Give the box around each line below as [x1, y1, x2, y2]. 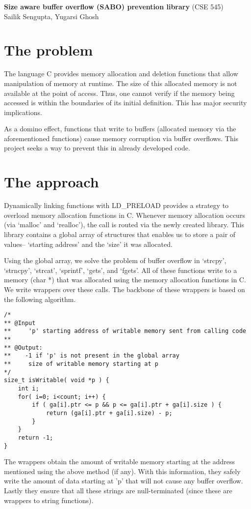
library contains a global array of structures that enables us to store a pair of [4, 229, 236, 239]
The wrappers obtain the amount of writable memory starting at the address [4, 456, 235, 467]
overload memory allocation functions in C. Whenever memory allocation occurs [4, 210, 245, 220]
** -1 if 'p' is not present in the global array [4, 352, 179, 359]
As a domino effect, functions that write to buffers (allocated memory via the [4, 123, 236, 134]
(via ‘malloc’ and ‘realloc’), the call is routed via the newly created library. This [4, 219, 244, 230]
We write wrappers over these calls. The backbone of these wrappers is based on [4, 284, 245, 294]
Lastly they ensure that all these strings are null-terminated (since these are [4, 485, 232, 496]
